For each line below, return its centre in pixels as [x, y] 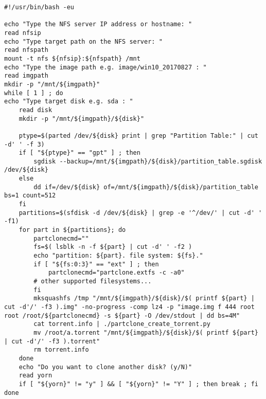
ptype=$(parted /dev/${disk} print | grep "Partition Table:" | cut [138, 135]
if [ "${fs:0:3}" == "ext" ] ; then [96, 264]
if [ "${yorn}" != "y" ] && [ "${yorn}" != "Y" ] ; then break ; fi [138, 384]
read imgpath [26, 76]
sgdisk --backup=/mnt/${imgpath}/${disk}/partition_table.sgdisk [148, 161]
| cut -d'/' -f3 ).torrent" [52, 341]
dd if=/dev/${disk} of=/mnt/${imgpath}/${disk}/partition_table [146, 187]
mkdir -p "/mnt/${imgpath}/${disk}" [82, 119]
